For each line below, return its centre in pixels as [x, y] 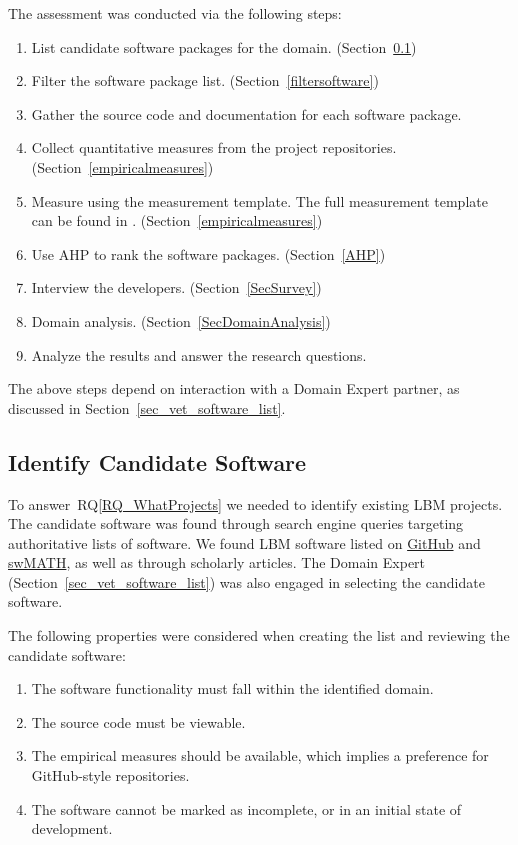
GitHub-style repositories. [110, 775]
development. [72, 828]
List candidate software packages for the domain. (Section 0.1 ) [224, 46]
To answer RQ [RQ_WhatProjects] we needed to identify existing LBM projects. [255, 503]
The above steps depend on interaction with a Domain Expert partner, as [234, 388]
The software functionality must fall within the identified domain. [232, 688]
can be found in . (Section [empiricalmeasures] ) [177, 220]
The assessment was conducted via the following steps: [175, 13]
